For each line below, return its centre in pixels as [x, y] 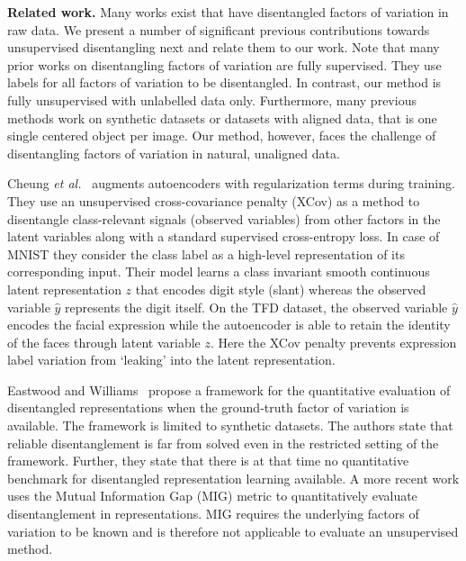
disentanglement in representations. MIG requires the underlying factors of [213, 514]
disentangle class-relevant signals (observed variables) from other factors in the [224, 218]
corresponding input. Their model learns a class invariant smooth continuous [219, 271]
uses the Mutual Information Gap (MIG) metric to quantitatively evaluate [212, 496]
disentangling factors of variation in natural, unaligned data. [174, 153]
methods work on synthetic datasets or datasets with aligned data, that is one [222, 118]
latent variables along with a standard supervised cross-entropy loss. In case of [224, 236]
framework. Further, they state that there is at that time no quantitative [208, 461]
